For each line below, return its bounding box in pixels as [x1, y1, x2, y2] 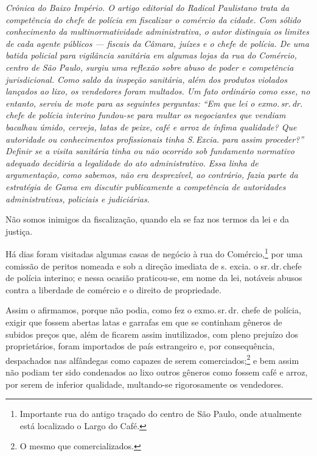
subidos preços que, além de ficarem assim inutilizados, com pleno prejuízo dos [5, 327, 298, 340]
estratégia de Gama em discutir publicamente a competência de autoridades [5, 180, 286, 193]
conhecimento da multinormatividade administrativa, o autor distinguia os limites [5, 25, 310, 38]
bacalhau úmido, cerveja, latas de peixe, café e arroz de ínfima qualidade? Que [5, 120, 297, 133]
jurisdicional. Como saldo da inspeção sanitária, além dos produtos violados [5, 73, 287, 85]
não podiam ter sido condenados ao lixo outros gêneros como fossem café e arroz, [5, 365, 308, 378]
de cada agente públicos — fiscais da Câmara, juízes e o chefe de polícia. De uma [5, 37, 309, 49]
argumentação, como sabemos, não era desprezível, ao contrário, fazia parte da [5, 168, 298, 181]
